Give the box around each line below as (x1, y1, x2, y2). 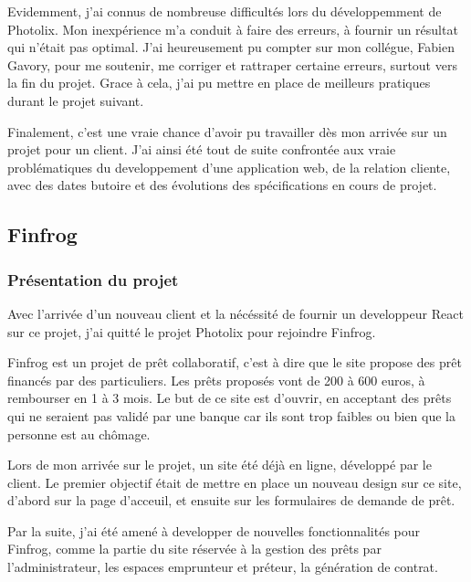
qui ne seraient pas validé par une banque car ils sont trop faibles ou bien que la (7, 406, 455, 425)
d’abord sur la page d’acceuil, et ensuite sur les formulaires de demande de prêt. (7, 491, 455, 510)
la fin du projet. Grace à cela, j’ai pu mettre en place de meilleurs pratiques (7, 73, 431, 92)
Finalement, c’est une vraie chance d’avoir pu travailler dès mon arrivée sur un (7, 122, 447, 141)
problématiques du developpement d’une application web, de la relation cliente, (7, 157, 451, 176)
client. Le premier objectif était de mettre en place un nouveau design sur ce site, (7, 472, 462, 492)
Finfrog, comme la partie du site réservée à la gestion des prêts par (7, 539, 382, 558)
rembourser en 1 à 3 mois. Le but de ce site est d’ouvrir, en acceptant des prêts (7, 388, 452, 407)
